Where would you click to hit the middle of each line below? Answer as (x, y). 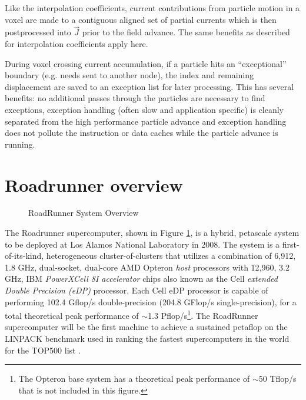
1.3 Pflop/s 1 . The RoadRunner (203, 314)
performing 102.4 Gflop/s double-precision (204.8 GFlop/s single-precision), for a (151, 301)
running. (20, 144)
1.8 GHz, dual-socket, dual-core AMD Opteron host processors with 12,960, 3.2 (147, 267)
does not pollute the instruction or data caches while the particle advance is (142, 133)
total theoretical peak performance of (72, 315)
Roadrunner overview (94, 184)
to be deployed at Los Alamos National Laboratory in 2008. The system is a (142, 244)
